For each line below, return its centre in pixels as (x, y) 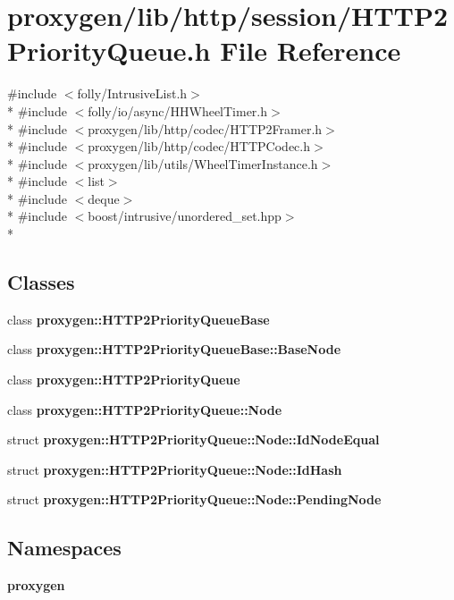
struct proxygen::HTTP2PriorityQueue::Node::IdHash (175, 469)
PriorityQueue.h (109, 51)
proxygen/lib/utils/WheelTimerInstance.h (203, 163)
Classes (41, 282)
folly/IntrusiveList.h (132, 93)
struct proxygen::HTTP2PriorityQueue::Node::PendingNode (194, 499)
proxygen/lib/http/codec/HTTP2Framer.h (205, 128)
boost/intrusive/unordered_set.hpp (185, 216)
